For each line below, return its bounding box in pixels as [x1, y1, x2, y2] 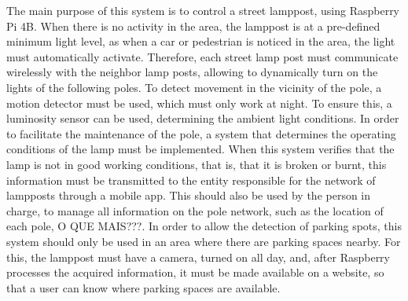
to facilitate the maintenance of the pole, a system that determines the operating [6, 125, 396, 141]
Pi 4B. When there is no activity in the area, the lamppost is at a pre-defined [6, 17, 380, 34]
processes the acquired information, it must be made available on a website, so [6, 264, 384, 281]
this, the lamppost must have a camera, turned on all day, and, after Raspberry [6, 248, 390, 265]
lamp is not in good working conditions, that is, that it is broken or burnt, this [6, 156, 387, 172]
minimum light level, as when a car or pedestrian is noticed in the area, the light [6, 33, 395, 50]
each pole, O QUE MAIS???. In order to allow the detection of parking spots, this [6, 218, 402, 234]
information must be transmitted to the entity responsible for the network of [6, 171, 376, 188]
